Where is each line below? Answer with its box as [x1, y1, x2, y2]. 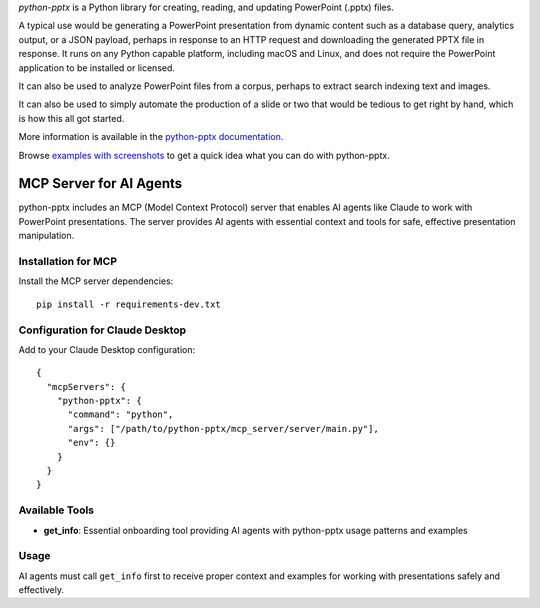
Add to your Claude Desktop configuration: [18, 343, 196, 355]
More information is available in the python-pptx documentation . [18, 131, 284, 143]
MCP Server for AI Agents [18, 175, 183, 192]
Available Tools [18, 503, 95, 517]
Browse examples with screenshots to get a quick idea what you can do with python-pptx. [18, 149, 390, 161]
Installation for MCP [18, 254, 118, 268]
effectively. [18, 584, 65, 596]
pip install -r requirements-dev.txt [36, 298, 222, 310]
